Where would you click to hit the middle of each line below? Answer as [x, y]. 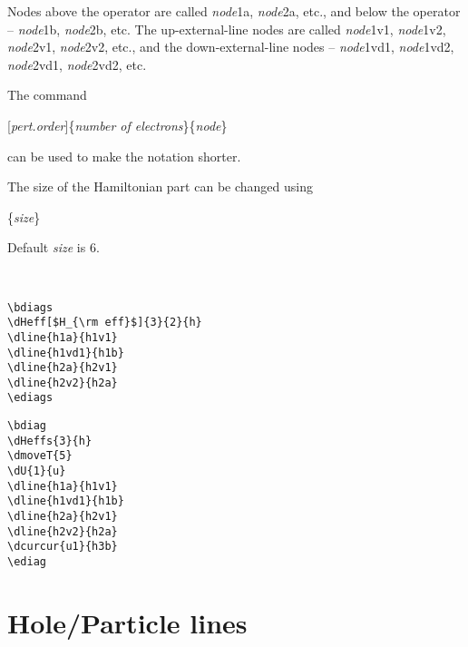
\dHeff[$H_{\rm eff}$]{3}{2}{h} [105, 323]
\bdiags [30, 307]
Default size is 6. [54, 247]
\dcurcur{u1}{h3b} [63, 547]
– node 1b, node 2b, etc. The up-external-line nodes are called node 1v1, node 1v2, [227, 29]
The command [47, 95]
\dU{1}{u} [37, 471]
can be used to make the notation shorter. [124, 156]
